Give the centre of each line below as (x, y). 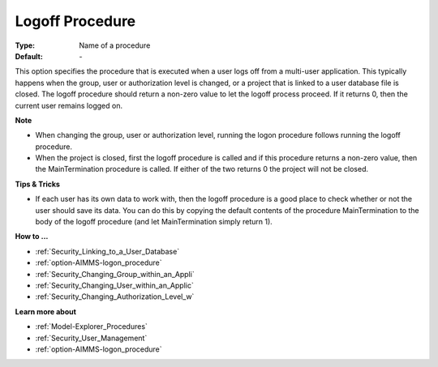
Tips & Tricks (38, 184)
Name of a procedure (115, 45)
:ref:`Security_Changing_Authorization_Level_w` (115, 297)
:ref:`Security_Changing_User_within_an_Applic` (114, 285)
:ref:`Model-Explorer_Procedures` (91, 326)
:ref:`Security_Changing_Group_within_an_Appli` (115, 274)
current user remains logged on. (69, 105)
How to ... (32, 237)
